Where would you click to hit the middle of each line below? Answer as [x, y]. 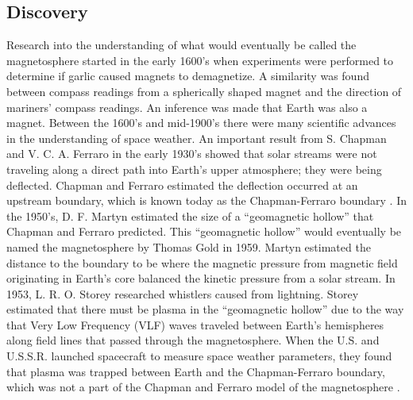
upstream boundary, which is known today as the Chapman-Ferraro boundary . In [206, 200]
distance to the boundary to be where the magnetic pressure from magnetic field [202, 262]
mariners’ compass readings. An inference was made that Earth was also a [187, 107]
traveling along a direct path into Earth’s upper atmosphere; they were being [194, 169]
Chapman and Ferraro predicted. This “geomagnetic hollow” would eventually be [204, 231]
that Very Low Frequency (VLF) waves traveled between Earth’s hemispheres [195, 324]
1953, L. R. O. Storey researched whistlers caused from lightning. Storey [183, 293]
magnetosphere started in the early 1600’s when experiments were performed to [200, 60]
